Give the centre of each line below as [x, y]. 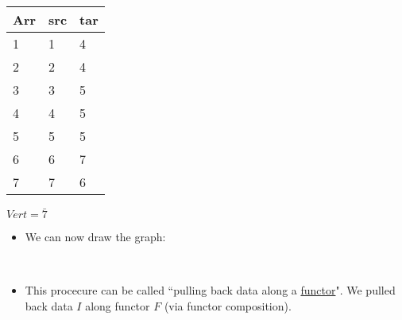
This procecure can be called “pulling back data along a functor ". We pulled [210, 290]
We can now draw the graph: [95, 237]
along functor [118, 306]
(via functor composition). [228, 306]
